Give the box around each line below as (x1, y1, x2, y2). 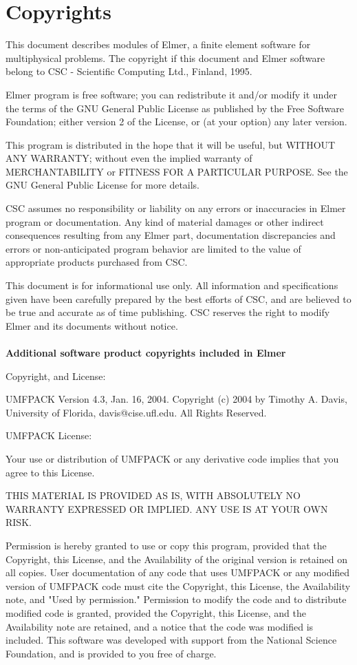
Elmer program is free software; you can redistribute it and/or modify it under (6, 87, 337, 101)
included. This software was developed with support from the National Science (6, 633, 337, 647)
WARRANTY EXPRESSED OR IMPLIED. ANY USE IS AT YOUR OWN (6, 501, 328, 516)
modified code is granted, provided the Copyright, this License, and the (6, 605, 306, 620)
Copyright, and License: (6, 368, 106, 383)
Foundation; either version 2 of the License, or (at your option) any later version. (6, 114, 347, 129)
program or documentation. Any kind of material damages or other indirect (6, 214, 324, 229)
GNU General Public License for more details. (6, 178, 200, 192)
